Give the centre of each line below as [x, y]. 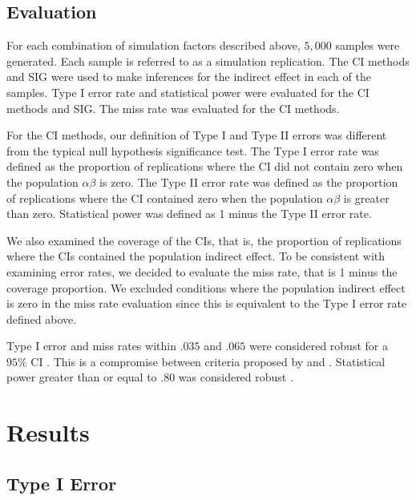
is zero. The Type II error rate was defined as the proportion [249, 181]
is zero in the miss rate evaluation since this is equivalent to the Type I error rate [207, 303]
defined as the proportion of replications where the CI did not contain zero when [205, 166]
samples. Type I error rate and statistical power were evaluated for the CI [188, 92]
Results [48, 432]
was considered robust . [236, 377]
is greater [366, 198]
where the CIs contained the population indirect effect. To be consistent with [196, 256]
